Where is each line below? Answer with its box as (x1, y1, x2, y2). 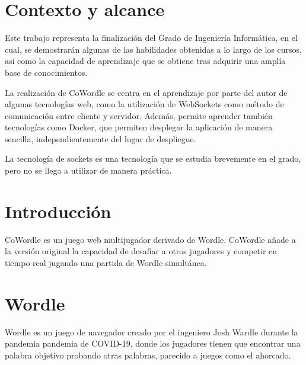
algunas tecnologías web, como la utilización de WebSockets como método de (5, 98, 284, 110)
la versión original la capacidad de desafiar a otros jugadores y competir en (5, 245, 278, 257)
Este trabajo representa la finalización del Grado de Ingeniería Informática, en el (5, 31, 298, 44)
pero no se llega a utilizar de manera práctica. (5, 164, 172, 177)
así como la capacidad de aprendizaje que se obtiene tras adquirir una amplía (5, 55, 286, 67)
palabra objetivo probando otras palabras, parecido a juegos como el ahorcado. (5, 348, 291, 361)
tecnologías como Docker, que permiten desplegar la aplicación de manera (5, 121, 273, 133)
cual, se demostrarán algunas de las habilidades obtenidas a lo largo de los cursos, (5, 43, 302, 55)
